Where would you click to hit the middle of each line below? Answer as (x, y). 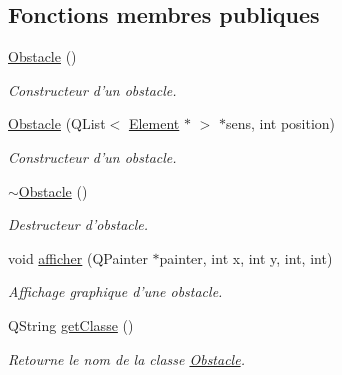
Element (154, 123)
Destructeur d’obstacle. (78, 224)
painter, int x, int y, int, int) (246, 257)
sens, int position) (280, 123)
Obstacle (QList (57, 123)
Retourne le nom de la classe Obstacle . (126, 358)
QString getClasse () (71, 324)
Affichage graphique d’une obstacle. (115, 291)
